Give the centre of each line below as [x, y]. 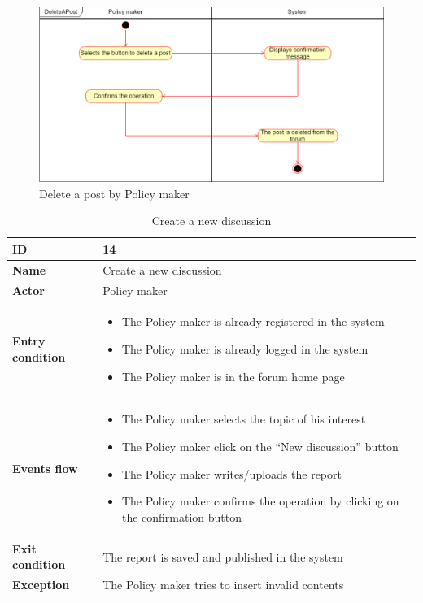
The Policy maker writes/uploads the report [231, 473]
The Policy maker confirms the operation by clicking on [260, 501]
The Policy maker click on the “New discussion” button [260, 447]
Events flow [45, 468]
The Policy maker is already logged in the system [245, 349]
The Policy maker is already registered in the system [253, 321]
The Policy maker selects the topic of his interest [244, 419]
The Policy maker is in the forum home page [233, 376]
